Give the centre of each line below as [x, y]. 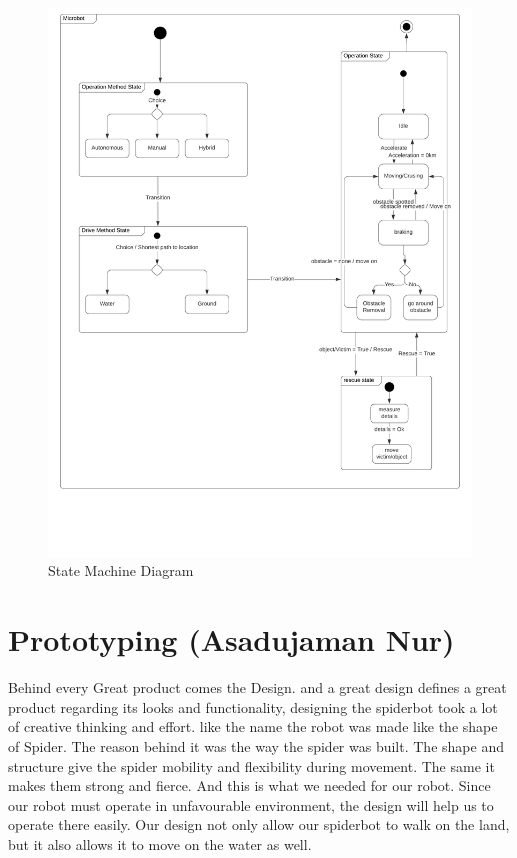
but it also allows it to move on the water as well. [160, 843]
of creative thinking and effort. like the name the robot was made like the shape [253, 726]
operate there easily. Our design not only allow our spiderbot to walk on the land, [259, 824]
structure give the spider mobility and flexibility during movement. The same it [251, 765]
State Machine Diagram [121, 570]
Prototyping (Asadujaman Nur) [231, 639]
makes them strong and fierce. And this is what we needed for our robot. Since [249, 785]
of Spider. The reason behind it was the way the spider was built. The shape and [256, 745]
